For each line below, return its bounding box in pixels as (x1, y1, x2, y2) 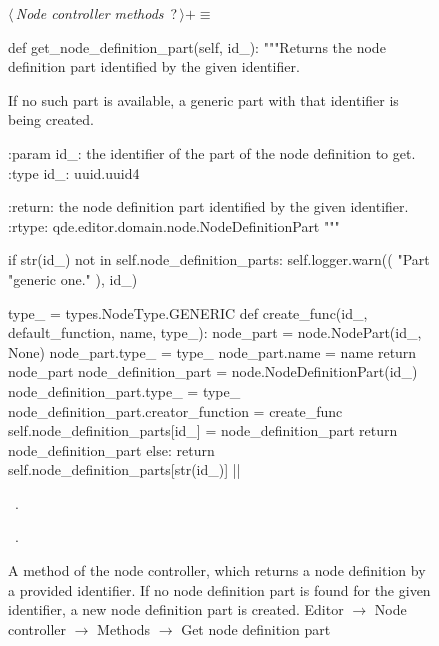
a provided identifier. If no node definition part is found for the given (8, 579, 431, 600)
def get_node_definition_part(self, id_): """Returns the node (8, 36, 386, 57)
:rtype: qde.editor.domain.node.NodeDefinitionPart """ (8, 215, 340, 236)
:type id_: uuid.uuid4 (8, 162, 140, 183)
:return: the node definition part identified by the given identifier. (8, 196, 409, 217)
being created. (8, 109, 94, 130)
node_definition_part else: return (8, 439, 215, 460)
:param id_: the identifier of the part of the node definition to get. (8, 142, 416, 163)
